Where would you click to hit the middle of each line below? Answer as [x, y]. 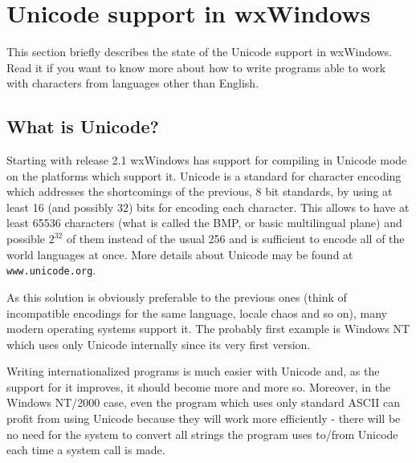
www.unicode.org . [51, 270]
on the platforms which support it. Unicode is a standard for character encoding [204, 175]
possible [26, 239]
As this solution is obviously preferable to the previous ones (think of [177, 296]
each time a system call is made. [86, 450]
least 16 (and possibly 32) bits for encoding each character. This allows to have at [208, 207]
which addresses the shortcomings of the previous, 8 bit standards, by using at [200, 191]
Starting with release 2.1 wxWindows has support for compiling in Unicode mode [207, 160]
